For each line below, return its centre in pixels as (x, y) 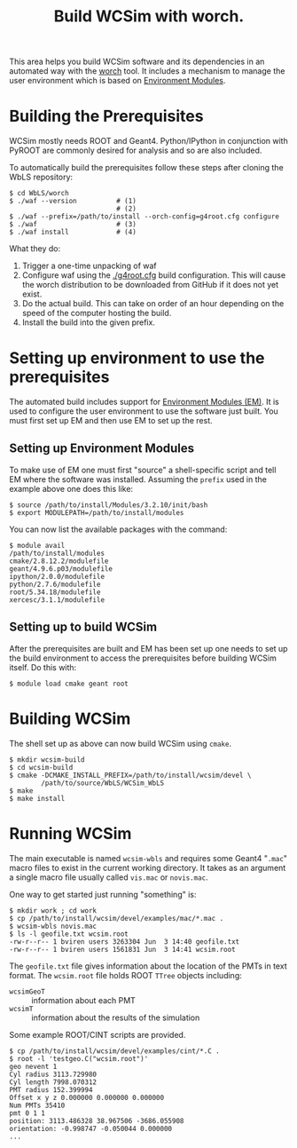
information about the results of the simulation (116, 1017)
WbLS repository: (41, 177)
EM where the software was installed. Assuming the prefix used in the (138, 479)
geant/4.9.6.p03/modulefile (61, 569)
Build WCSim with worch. (149, 16)
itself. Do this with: (43, 667)
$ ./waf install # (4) (73, 233)
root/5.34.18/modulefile (55, 592)
